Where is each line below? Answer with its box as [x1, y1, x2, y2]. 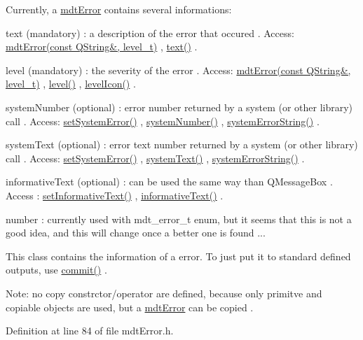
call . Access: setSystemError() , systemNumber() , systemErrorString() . [6, 113, 320, 128]
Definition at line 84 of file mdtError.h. [6, 323, 174, 338]
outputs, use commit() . [6, 262, 107, 277]
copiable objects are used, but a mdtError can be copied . [6, 299, 254, 314]
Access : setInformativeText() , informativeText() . [6, 187, 224, 202]
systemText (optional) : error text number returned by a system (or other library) [6, 137, 358, 152]
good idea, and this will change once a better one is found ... [6, 225, 266, 240]
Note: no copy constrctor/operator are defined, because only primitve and [6, 285, 322, 300]
